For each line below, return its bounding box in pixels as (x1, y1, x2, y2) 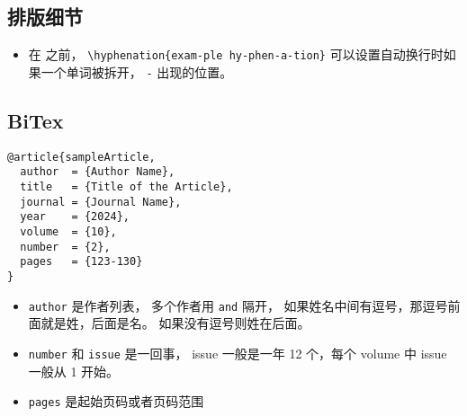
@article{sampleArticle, (7, 150, 156, 164)
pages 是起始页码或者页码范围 (28, 392, 204, 411)
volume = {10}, (20, 226, 117, 238)
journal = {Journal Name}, (20, 195, 182, 208)
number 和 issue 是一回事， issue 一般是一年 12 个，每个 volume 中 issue (28, 343, 447, 362)
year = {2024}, (20, 210, 130, 224)
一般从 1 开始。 (28, 361, 120, 380)
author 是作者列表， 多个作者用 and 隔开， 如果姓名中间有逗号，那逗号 (28, 296, 448, 314)
